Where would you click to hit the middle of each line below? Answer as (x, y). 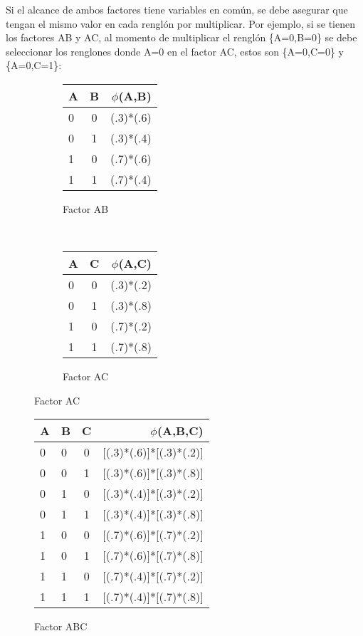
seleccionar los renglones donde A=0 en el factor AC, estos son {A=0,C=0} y (175, 51)
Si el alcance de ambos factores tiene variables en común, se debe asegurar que (177, 9)
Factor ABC (61, 626)
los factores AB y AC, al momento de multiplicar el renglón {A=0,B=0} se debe (181, 37)
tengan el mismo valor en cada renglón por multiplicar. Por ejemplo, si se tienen (180, 23)
